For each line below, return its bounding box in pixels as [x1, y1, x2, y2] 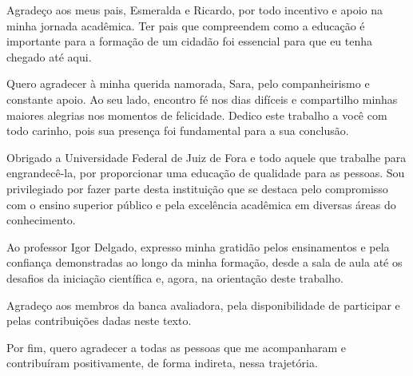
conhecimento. [6, 212, 76, 228]
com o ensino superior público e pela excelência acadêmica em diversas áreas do [6, 196, 396, 212]
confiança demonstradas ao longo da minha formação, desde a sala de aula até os [6, 254, 403, 271]
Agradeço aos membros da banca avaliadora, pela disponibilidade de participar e [6, 296, 400, 313]
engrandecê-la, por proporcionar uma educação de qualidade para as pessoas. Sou [6, 164, 405, 181]
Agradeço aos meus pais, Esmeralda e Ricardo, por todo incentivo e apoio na [6, 2, 383, 18]
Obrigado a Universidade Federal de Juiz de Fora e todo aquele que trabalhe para [6, 148, 407, 165]
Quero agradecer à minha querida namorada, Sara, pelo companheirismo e [6, 75, 370, 92]
